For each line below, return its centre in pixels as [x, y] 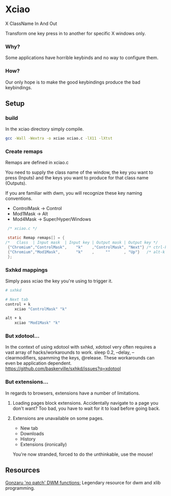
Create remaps [24, 151]
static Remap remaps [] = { [36, 238]
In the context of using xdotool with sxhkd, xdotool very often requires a [81, 347]
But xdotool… [22, 336]
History [28, 439]
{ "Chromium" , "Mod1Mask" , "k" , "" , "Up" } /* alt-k [86, 252]
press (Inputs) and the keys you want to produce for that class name [77, 178]
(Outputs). [16, 183]
